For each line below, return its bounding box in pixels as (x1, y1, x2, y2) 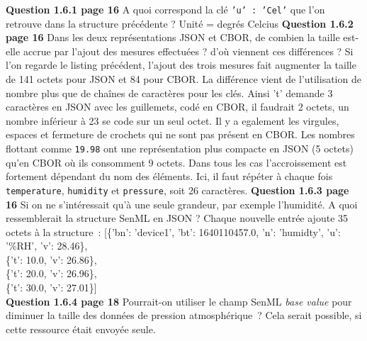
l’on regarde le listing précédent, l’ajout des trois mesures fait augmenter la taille (6, 57, 356, 72)
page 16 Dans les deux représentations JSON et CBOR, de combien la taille (6, 30, 340, 45)
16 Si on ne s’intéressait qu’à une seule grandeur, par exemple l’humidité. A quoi (6, 196, 358, 211)
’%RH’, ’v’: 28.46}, (6, 238, 88, 253)
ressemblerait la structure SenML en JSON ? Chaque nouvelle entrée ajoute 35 (6, 211, 349, 225)
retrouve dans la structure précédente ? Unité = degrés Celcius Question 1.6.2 (6, 16, 354, 30)
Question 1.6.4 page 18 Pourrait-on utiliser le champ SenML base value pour (6, 294, 352, 308)
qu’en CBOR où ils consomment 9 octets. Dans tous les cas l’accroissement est (6, 155, 347, 169)
